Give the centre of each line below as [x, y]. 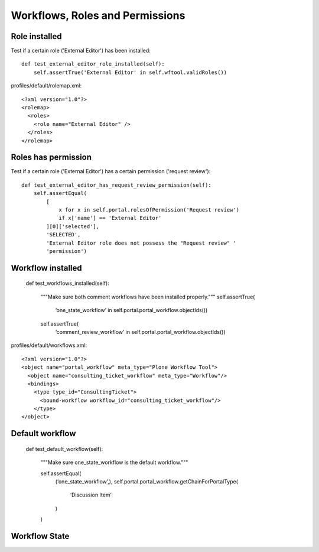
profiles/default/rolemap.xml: [46, 86]
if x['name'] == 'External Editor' [110, 218]
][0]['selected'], [73, 226]
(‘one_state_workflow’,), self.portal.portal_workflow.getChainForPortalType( [147, 482]
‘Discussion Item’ [91, 495]
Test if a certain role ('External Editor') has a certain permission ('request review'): [111, 171]
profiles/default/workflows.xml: [49, 345]
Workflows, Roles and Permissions [98, 15]
